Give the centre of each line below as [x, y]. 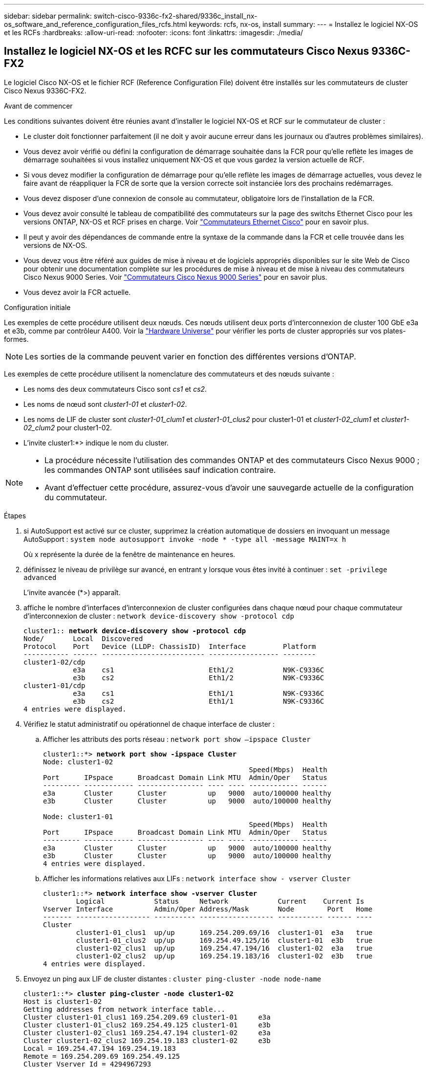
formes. [16, 339]
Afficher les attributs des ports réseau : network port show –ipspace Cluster [177, 739]
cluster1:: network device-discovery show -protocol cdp [135, 631]
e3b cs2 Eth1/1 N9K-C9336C [199, 701]
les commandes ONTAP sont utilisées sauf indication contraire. [160, 470]
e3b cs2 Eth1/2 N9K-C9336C [199, 678]
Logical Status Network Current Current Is [220, 901]
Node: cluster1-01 [78, 816]
